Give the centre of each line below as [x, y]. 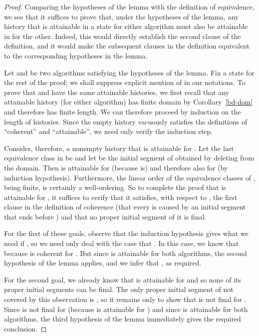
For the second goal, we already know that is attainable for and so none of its [123, 279]
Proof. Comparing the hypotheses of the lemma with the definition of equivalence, [129, 6]
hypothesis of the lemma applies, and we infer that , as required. [103, 263]
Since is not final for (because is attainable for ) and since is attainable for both [126, 309]
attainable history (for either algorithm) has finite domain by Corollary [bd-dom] [129, 102]
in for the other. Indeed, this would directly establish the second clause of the [123, 36]
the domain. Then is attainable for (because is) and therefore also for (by [116, 167]
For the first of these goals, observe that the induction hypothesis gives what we [126, 233]
